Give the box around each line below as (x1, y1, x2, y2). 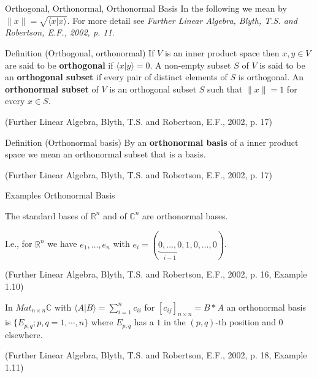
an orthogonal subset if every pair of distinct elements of (5, 70, 227, 83)
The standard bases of (5, 209, 88, 222)
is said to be (259, 58, 305, 71)
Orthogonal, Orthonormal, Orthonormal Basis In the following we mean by (5, 2, 287, 14)
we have (47, 237, 77, 250)
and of (103, 209, 127, 222)
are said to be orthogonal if (5, 58, 113, 71)
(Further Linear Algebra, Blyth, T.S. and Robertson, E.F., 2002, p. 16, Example (5, 268, 307, 281)
